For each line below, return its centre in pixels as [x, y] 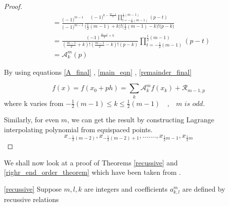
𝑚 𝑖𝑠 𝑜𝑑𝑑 [190, 104]
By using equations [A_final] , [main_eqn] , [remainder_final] [98, 72]
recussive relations [31, 199]
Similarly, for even [31, 120]
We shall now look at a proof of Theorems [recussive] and [91, 162]
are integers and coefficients [126, 188]
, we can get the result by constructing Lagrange [141, 120]
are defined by [204, 188]
